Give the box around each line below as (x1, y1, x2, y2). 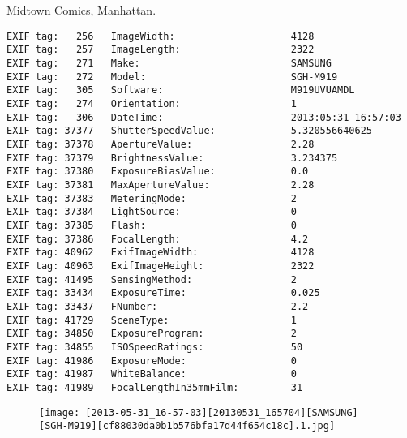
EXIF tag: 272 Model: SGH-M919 (6, 71, 338, 83)
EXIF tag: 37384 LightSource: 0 (6, 206, 297, 218)
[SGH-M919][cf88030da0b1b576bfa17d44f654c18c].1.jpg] (39, 420, 336, 432)
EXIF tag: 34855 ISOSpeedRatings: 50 (6, 341, 303, 353)
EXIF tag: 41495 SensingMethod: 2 (6, 273, 297, 286)
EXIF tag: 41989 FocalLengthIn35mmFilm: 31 (6, 381, 303, 393)
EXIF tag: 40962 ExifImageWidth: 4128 (6, 247, 315, 259)
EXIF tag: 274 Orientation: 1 (6, 98, 297, 110)
